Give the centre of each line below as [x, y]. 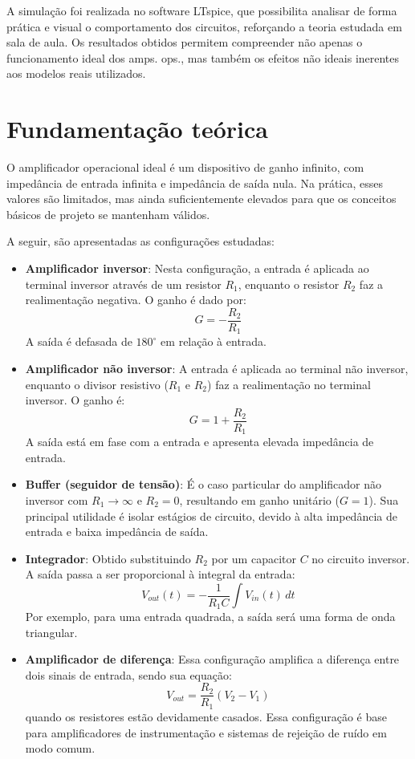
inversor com [57, 500]
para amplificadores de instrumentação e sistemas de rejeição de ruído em [206, 732]
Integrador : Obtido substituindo [108, 558]
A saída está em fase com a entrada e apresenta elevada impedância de [199, 442]
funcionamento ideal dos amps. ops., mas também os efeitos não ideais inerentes [203, 57]
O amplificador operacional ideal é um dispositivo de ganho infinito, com [185, 167]
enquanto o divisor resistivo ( [97, 384]
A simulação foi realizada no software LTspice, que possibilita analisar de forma [202, 10]
